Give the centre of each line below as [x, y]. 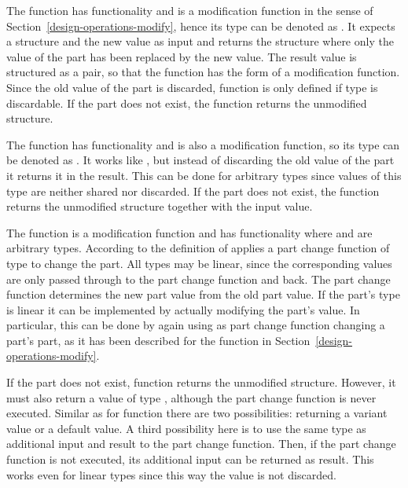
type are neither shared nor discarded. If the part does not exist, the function [193, 191]
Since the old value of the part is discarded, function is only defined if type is [192, 87]
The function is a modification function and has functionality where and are [189, 232]
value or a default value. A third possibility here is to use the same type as [186, 428]
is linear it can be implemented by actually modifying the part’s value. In [183, 309]
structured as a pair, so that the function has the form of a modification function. [203, 72]
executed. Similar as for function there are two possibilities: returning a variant [197, 413]
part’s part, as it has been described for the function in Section [158, 340]
